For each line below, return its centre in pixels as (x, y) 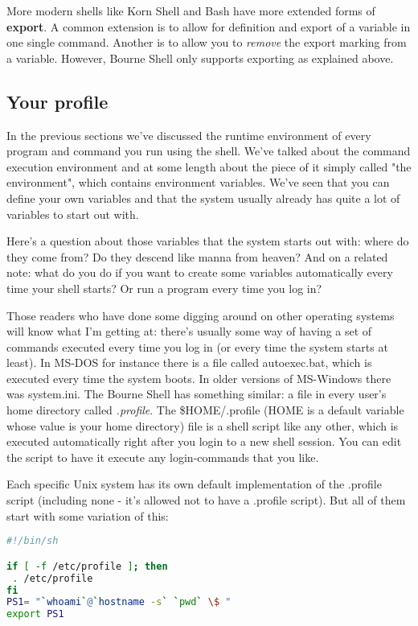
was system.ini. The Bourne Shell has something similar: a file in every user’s (197, 394)
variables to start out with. (73, 214)
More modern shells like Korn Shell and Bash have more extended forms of (191, 10)
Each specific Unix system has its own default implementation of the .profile (194, 484)
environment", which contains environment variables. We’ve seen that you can (198, 182)
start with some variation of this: (88, 515)
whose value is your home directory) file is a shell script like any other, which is (203, 425)
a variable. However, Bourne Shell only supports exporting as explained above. (200, 58)
